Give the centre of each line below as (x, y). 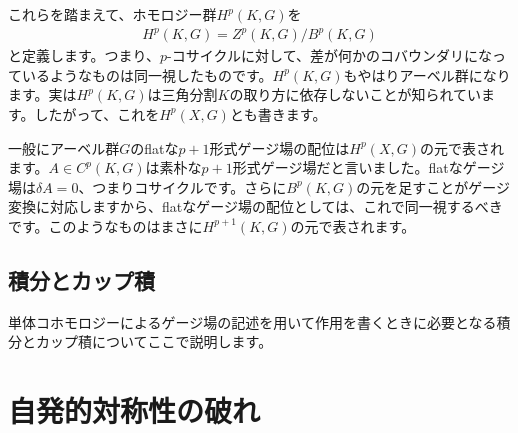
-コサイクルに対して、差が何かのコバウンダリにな (329, 55)
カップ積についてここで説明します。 (154, 341)
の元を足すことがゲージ (433, 186)
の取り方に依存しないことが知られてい (355, 94)
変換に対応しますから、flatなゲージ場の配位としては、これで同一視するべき (255, 206)
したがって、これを (97, 113)
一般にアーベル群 (64, 147)
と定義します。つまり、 (84, 55)
